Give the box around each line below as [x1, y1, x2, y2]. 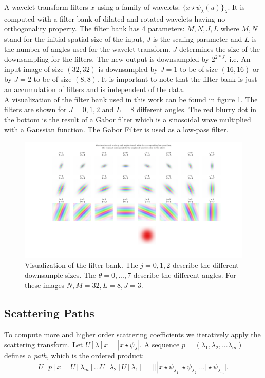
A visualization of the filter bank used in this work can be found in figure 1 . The [4, 94, 258, 104]
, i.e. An [225, 53, 251, 64]
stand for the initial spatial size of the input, [4, 33, 144, 44]
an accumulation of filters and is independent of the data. [4, 83, 185, 94]
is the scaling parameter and [153, 33, 242, 44]
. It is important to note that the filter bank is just [97, 74, 257, 84]
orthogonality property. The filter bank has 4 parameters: [4, 23, 185, 34]
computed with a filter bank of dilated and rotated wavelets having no [4, 13, 225, 24]
